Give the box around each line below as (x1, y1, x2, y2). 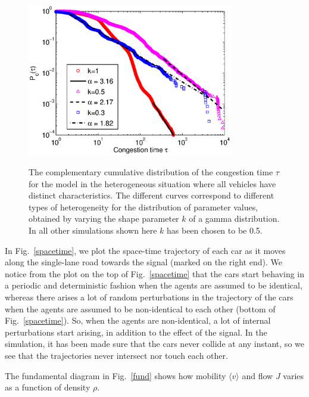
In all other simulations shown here (29, 224, 157, 237)
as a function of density (5, 381, 90, 393)
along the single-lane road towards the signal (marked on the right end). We (5, 256, 282, 268)
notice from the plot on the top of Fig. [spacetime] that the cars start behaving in (5, 267, 305, 280)
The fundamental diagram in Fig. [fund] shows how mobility (5, 369, 226, 382)
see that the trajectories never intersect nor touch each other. (5, 349, 228, 361)
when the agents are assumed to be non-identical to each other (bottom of (5, 302, 276, 315)
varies (283, 369, 304, 382)
